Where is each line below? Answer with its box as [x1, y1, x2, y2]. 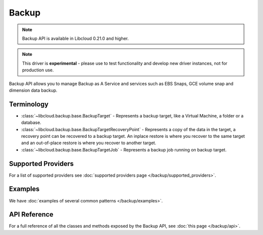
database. [21, 119, 41, 126]
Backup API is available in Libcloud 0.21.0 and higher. [22, 35, 129, 41]
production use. [22, 67, 54, 73]
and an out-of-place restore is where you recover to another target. [21, 140, 156, 146]
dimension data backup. [9, 87, 58, 93]
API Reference [9, 210, 54, 218]
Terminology [9, 100, 49, 108]
